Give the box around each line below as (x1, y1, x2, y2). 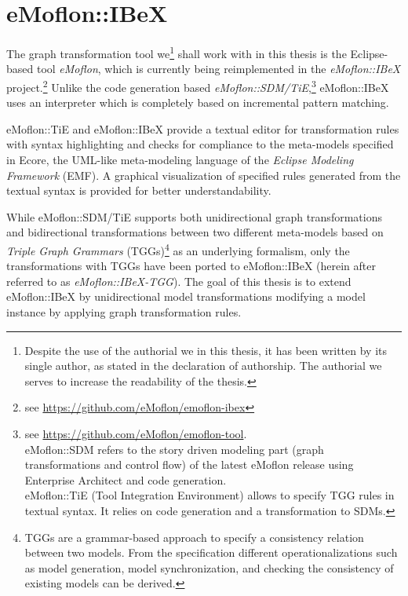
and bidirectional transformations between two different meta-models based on (6, 224, 384, 240)
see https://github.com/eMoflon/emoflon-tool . (24, 425, 247, 441)
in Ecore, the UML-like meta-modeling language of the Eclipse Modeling (6, 152, 354, 167)
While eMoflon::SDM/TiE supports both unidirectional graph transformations (6, 208, 382, 225)
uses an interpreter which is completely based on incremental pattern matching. (6, 94, 389, 111)
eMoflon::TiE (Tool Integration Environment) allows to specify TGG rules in (24, 487, 395, 503)
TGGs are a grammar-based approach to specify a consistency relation (24, 528, 364, 545)
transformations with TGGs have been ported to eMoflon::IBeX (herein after (6, 258, 377, 274)
